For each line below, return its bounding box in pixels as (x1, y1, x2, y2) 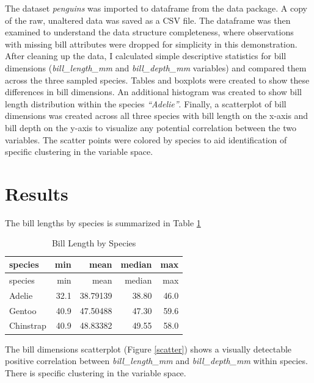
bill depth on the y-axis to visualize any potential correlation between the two (5, 121, 297, 134)
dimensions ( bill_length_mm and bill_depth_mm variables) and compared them (5, 61, 307, 74)
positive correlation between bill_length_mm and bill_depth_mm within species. (5, 354, 308, 367)
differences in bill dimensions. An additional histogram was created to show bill (5, 85, 302, 98)
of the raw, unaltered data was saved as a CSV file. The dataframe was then (5, 13, 291, 26)
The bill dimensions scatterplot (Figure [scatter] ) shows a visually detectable (5, 342, 292, 355)
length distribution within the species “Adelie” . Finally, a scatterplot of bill (5, 97, 287, 110)
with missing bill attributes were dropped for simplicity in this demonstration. (5, 37, 298, 50)
